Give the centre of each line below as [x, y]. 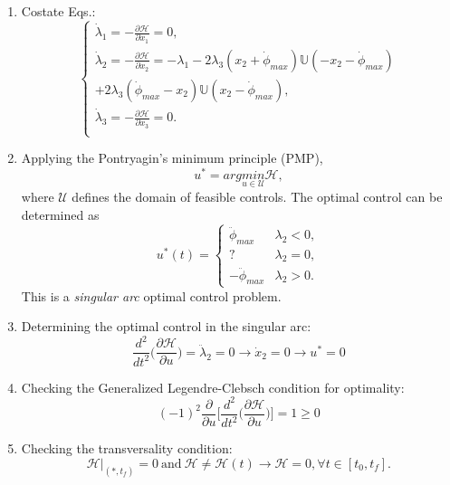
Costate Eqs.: [58, 11]
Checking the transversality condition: [127, 448]
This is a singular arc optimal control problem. [151, 295]
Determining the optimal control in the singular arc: [166, 326]
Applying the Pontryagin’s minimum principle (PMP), [172, 158]
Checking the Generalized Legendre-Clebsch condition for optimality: [213, 387]
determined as [60, 214]
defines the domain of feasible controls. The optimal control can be [257, 197]
